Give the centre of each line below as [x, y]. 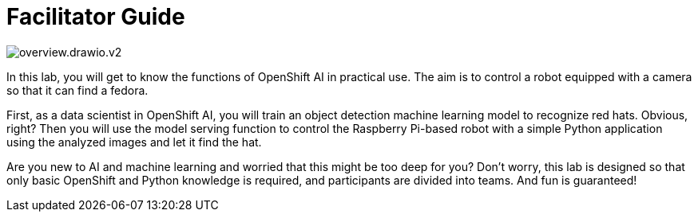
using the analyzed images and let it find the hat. [134, 142]
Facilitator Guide [96, 17]
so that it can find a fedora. [77, 90]
